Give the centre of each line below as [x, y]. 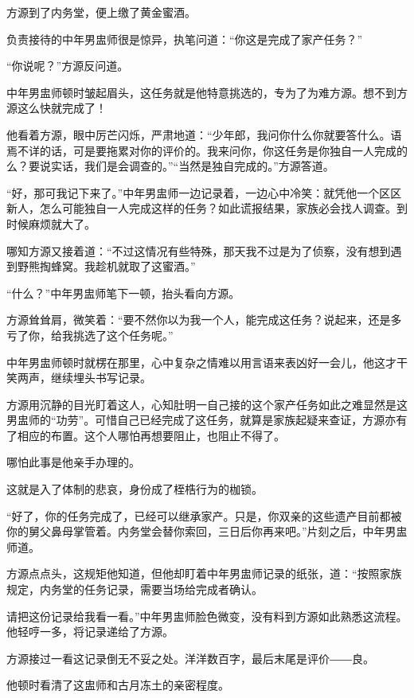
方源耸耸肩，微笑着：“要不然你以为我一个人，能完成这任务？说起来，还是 [199, 320]
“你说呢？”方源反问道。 [68, 66]
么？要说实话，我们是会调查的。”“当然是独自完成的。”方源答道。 [170, 166]
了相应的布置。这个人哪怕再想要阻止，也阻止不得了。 [146, 435]
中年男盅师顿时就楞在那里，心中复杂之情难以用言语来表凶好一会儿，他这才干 [207, 362]
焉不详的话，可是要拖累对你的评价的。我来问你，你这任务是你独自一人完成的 [207, 150]
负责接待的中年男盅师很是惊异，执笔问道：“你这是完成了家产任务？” [185, 39]
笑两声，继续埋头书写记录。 [79, 378]
